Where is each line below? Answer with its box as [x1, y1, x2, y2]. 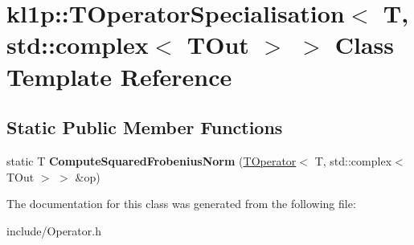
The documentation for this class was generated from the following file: [6, 195, 356, 212]
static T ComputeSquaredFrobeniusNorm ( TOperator [6, 152, 297, 169]
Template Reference [6, 59, 232, 92]
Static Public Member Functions [6, 115, 283, 140]
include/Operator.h [6, 222, 101, 239]
